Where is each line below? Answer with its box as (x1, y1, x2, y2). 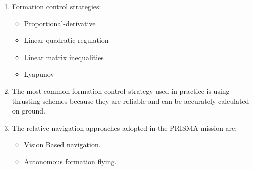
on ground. (12, 105, 45, 116)
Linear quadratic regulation (24, 35, 109, 45)
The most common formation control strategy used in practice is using (12, 85, 230, 96)
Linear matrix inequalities (24, 51, 104, 62)
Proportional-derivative (24, 18, 96, 28)
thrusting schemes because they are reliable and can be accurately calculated (12, 95, 249, 106)
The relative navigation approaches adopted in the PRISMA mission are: (12, 122, 237, 133)
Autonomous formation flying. (24, 156, 117, 166)
